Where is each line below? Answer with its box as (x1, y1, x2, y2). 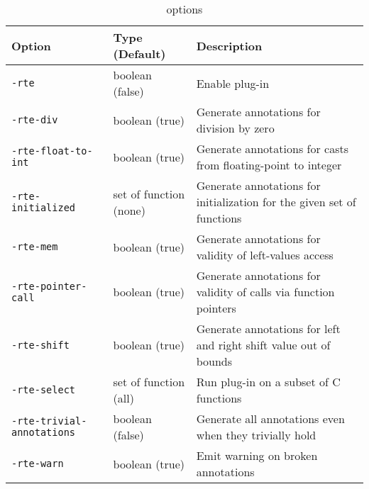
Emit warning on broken (196, 447, 318, 463)
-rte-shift (11, 339, 70, 351)
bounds (196, 353, 233, 369)
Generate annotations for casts (196, 140, 348, 157)
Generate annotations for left (196, 320, 341, 337)
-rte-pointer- (11, 280, 87, 292)
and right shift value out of (196, 337, 331, 353)
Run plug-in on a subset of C (196, 373, 341, 390)
